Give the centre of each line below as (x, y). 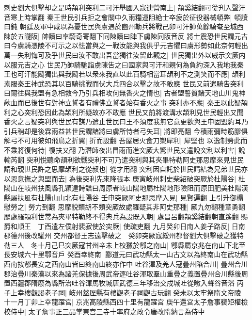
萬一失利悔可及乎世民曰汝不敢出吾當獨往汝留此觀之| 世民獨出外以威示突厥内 (125, 55)
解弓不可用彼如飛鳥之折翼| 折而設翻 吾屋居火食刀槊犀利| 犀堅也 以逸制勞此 (122, 140)
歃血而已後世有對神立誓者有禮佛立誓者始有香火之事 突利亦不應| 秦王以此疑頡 (126, 102)
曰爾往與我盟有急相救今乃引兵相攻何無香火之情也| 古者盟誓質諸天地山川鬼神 (125, 93)
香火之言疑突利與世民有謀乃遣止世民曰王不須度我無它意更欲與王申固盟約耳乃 (126, 121)
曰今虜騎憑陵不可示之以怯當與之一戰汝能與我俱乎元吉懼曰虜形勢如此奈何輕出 (126, 45)
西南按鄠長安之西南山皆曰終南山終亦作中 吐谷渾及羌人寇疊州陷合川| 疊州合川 (126, 264)
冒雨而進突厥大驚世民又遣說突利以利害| (174, 150)
